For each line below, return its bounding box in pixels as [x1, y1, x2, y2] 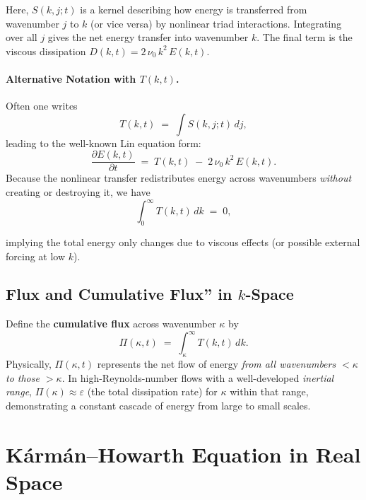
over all [6, 30, 37, 45]
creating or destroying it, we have [6, 185, 150, 199]
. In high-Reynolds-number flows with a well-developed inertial [61, 370, 334, 385]
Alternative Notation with [6, 71, 136, 86]
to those [6, 370, 40, 385]
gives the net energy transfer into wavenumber [47, 30, 249, 45]
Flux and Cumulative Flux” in [6, 283, 232, 305]
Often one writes [6, 98, 78, 113]
